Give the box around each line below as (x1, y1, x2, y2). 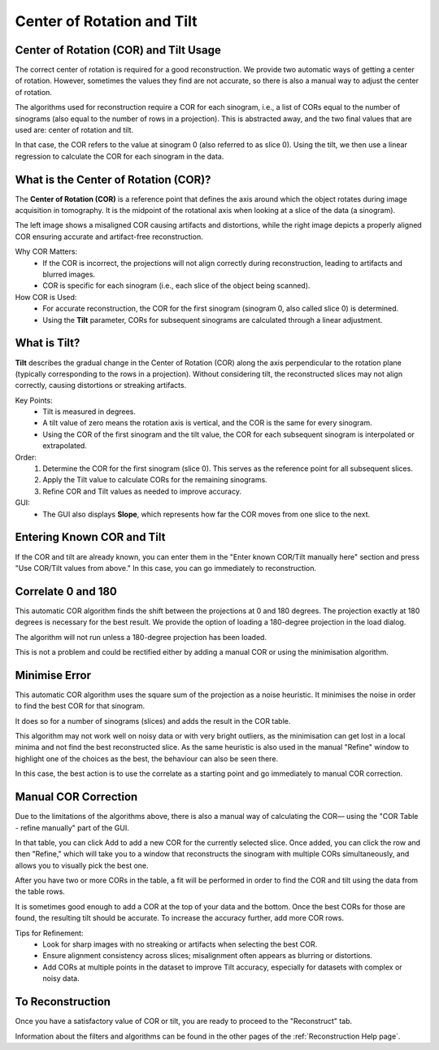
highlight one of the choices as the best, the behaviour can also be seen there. (15, 753, 279, 764)
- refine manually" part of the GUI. (15, 822, 129, 833)
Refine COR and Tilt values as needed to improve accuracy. (42, 486, 241, 496)
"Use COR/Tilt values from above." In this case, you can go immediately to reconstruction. (15, 563, 317, 573)
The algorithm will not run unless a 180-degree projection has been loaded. (15, 632, 267, 642)
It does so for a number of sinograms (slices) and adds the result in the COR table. (15, 716, 291, 725)
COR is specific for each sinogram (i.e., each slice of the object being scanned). (42, 281, 311, 290)
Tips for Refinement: (15, 928, 84, 938)
